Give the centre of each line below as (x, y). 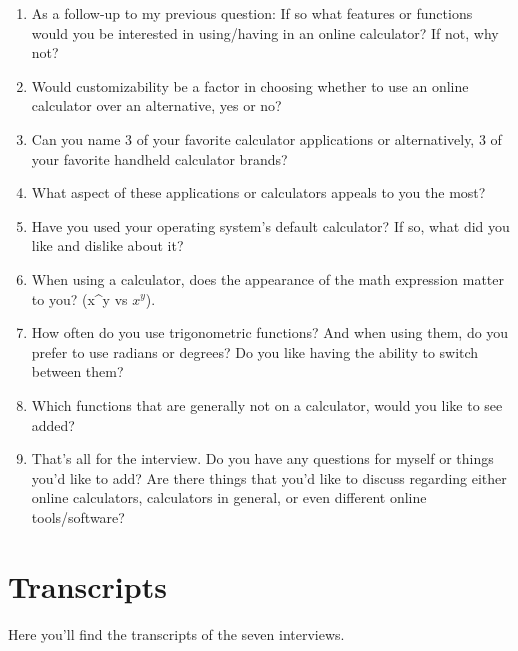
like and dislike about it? (107, 245)
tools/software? (78, 516)
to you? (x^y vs (79, 298)
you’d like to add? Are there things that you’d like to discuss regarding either (269, 477)
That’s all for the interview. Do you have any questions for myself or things (262, 458)
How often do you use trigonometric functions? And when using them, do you (270, 332)
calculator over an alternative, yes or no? (156, 105)
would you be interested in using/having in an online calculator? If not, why (265, 32)
